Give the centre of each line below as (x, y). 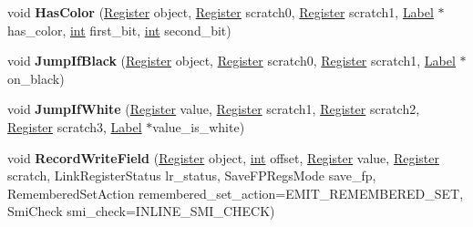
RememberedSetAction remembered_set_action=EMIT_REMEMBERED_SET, (236, 193)
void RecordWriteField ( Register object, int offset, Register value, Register (223, 157)
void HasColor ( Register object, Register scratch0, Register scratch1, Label (221, 12)
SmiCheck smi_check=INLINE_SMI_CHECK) (141, 211)
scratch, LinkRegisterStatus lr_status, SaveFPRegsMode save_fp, (192, 175)
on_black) (36, 78)
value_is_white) (199, 126)
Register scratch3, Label (75, 126)
